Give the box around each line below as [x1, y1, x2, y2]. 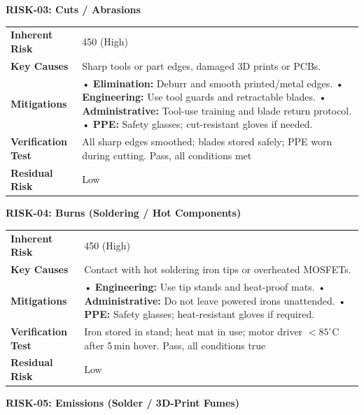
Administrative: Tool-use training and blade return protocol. [82, 103, 352, 117]
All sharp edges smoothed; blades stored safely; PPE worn [82, 134, 332, 149]
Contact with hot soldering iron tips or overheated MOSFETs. [84, 262, 351, 277]
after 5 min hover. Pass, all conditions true [84, 337, 266, 352]
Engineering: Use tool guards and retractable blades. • [82, 89, 327, 104]
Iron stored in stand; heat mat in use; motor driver [84, 324, 303, 339]
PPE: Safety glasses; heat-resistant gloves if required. [84, 307, 315, 321]
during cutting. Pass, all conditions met [82, 147, 252, 162]
